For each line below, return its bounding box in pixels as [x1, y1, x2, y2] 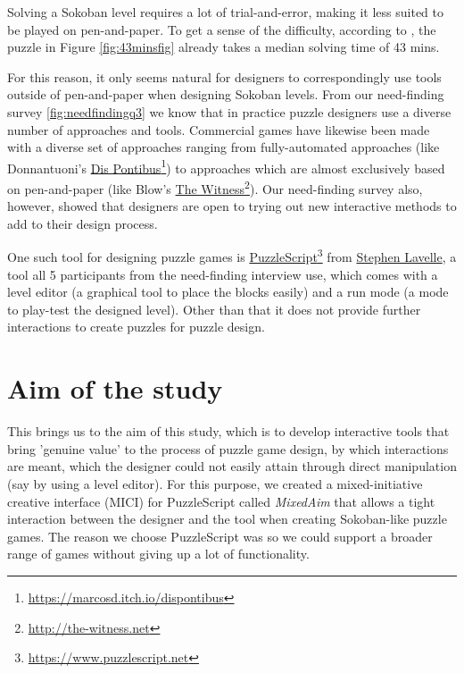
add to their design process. [7, 214, 158, 232]
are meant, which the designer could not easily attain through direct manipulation [7, 457, 457, 475]
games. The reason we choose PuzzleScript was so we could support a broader [7, 526, 433, 545]
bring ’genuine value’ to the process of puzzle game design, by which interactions [7, 439, 449, 458]
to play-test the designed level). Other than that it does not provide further [7, 299, 421, 318]
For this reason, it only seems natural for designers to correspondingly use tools [7, 67, 442, 86]
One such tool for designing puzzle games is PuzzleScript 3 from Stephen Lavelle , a [7, 245, 457, 266]
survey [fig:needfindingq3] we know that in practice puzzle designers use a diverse [7, 102, 452, 121]
